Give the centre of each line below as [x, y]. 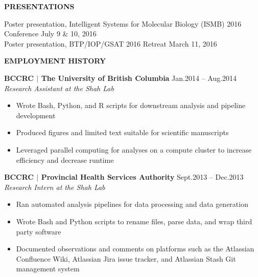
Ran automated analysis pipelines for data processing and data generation [132, 204]
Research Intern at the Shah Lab [55, 187]
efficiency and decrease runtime [65, 159]
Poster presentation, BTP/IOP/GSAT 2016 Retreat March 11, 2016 [111, 43]
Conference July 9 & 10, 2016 [50, 34]
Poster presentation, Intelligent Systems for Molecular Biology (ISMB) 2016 [123, 23]
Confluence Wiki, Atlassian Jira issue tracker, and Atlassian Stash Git [126, 258]
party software [39, 231]
